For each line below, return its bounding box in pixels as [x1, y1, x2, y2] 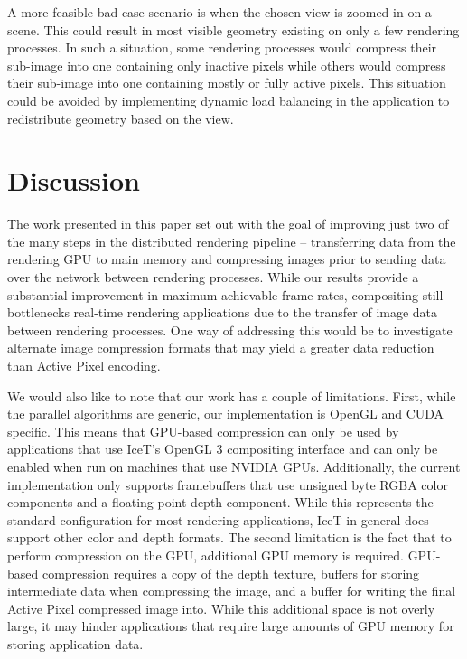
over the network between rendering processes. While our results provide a [7, 268, 419, 287]
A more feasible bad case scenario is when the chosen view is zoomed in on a [7, 3, 432, 21]
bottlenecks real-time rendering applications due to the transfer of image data [7, 303, 438, 322]
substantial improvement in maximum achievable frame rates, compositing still [7, 285, 444, 304]
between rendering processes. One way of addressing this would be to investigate [7, 320, 453, 339]
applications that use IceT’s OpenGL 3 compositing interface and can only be [7, 439, 438, 458]
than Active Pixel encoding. [7, 356, 161, 375]
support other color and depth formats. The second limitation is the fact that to [7, 528, 452, 547]
